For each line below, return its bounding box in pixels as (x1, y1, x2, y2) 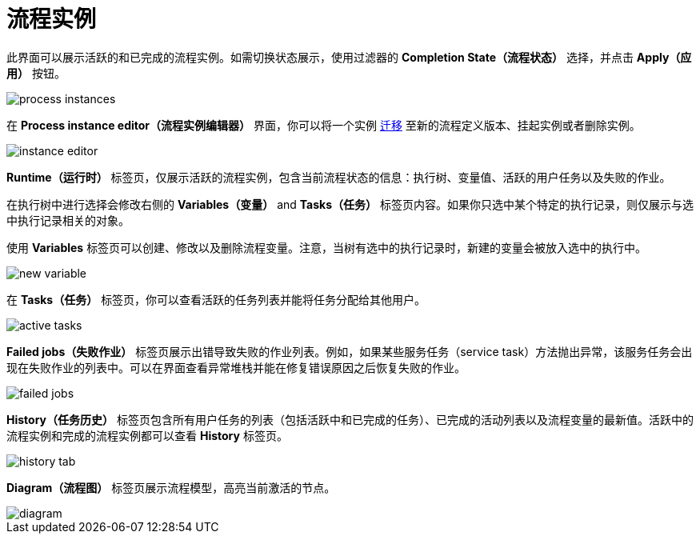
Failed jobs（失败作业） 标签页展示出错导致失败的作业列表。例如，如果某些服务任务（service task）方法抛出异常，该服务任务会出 (6, 344, 693, 358)
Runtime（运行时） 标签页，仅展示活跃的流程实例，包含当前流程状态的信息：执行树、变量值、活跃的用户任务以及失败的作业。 (6, 170, 671, 184)
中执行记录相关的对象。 (6, 213, 130, 227)
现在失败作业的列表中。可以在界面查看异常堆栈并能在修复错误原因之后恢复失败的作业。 (6, 360, 466, 374)
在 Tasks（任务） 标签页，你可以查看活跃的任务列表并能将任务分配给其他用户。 (6, 292, 426, 306)
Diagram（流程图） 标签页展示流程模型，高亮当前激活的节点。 (6, 480, 336, 494)
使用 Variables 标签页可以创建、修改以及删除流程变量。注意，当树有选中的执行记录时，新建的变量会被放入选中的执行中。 (6, 240, 647, 254)
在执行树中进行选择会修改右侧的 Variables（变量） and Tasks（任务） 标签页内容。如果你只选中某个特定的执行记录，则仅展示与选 (6, 197, 694, 211)
